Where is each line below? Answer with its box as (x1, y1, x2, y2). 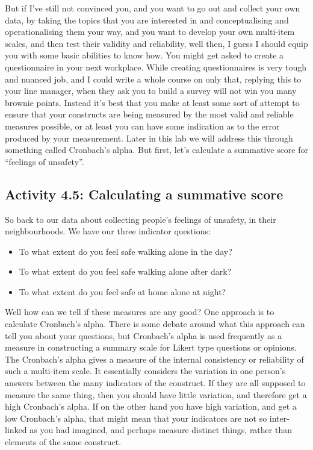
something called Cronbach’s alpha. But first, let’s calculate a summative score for (5, 143, 308, 156)
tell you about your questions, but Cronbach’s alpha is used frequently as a (5, 329, 282, 342)
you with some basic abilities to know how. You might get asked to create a (5, 49, 284, 61)
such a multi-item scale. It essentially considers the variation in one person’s (5, 364, 286, 377)
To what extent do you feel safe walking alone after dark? (19, 265, 232, 278)
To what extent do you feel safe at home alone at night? (19, 285, 226, 298)
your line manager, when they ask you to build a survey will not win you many (5, 84, 297, 97)
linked (5, 423, 27, 436)
